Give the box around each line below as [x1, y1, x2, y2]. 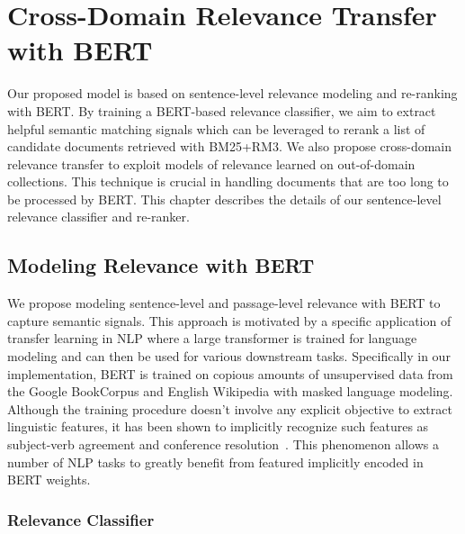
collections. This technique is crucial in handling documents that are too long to [7, 172, 449, 191]
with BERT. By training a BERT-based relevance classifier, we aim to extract [7, 101, 436, 120]
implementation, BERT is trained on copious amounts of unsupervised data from [7, 364, 453, 383]
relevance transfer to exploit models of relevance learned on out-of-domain [7, 154, 416, 173]
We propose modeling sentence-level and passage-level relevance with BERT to [7, 294, 441, 312]
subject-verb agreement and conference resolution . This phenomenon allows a [7, 435, 439, 454]
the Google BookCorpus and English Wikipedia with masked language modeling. [7, 382, 453, 401]
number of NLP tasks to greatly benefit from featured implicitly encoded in [7, 452, 424, 471]
